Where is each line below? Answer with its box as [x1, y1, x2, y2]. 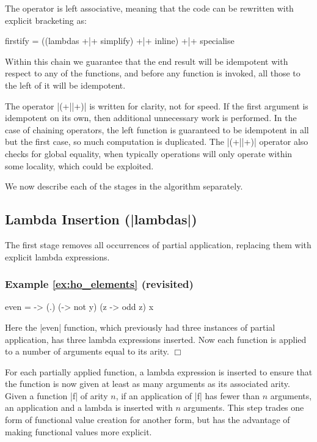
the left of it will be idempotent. [5, 78, 126, 91]
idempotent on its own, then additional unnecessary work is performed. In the [5, 111, 297, 124]
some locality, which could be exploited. [5, 159, 154, 172]
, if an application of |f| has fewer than [115, 389, 260, 402]
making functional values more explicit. [5, 425, 152, 438]
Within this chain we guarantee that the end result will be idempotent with [5, 54, 288, 67]
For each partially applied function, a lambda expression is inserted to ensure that [5, 365, 313, 378]
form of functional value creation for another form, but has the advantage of [5, 413, 290, 426]
